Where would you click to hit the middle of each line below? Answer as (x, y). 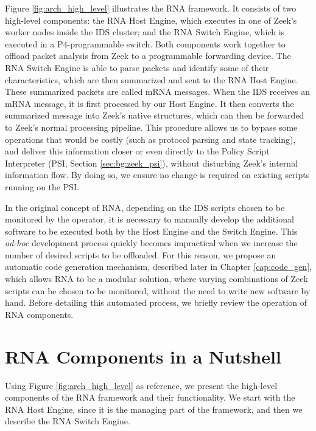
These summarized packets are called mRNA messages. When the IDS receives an (158, 91)
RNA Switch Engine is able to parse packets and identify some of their (137, 67)
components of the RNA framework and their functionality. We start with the (150, 397)
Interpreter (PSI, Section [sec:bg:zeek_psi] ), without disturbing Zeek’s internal (152, 163)
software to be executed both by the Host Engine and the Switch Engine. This (151, 231)
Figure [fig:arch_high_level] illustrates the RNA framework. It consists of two (151, 8)
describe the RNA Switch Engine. (68, 421)
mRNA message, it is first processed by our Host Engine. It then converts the (149, 103)
